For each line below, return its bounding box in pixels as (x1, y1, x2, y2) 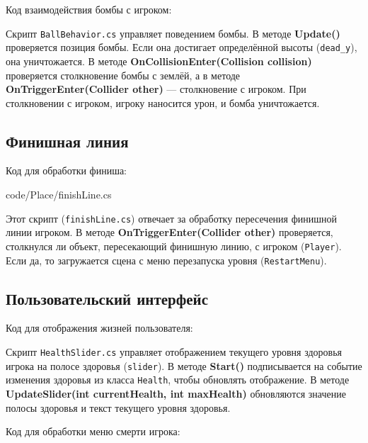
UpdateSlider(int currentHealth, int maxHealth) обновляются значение (6, 386, 346, 400)
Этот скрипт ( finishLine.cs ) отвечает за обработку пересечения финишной (6, 211, 337, 225)
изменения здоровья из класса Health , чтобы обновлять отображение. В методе (6, 372, 350, 387)
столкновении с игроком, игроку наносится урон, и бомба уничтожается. (6, 95, 320, 110)
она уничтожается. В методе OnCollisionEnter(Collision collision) (6, 53, 312, 68)
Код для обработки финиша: (6, 163, 127, 178)
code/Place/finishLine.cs (6, 187, 112, 202)
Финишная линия (6, 130, 129, 152)
